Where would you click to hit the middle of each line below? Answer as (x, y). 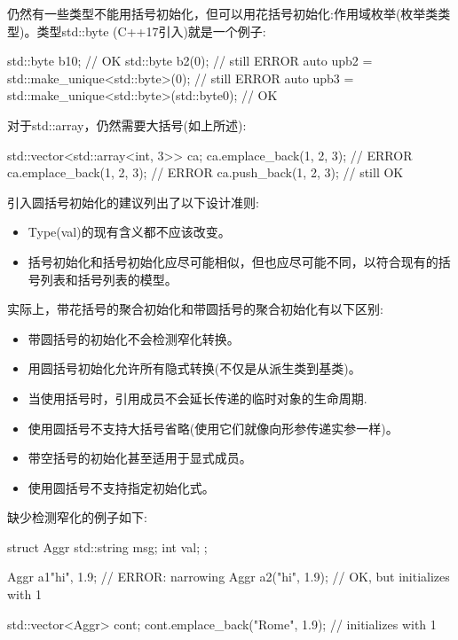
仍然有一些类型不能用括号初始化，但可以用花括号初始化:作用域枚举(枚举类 (223, 13)
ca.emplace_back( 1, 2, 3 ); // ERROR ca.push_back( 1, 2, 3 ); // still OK (205, 172)
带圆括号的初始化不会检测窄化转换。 (134, 338)
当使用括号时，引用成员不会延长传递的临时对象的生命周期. (197, 398)
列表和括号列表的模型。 (109, 279)
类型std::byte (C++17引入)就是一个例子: (151, 31)
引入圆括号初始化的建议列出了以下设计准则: (133, 202)
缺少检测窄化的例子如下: (77, 517)
